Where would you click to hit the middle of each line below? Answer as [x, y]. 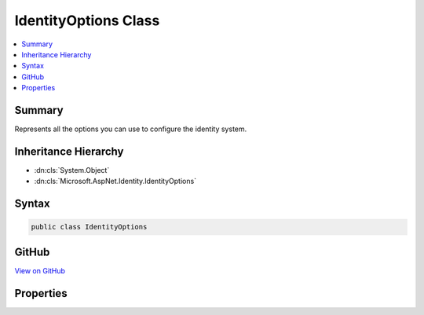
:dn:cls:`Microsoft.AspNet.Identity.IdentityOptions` [115, 181]
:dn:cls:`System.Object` [72, 170]
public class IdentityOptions [89, 227]
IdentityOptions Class [87, 20]
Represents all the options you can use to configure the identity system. [131, 129]
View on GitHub [40, 270]
